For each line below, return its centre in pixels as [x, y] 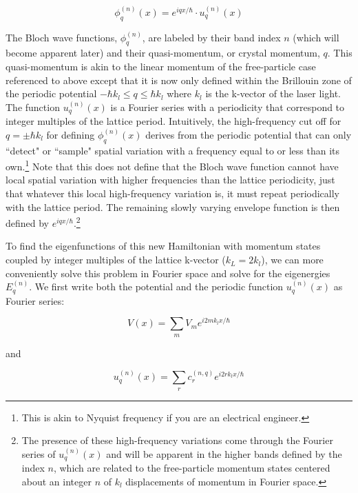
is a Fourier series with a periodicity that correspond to [228, 107]
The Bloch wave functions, [62, 37]
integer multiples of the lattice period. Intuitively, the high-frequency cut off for [173, 121]
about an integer [56, 481]
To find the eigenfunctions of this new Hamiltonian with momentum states [163, 246]
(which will [316, 37]
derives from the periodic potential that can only [249, 134]
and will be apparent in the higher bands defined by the [224, 453]
